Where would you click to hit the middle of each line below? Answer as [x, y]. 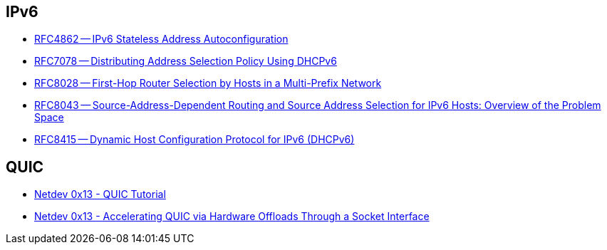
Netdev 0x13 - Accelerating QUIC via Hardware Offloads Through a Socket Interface [232, 217]
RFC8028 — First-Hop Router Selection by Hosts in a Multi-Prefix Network [208, 83]
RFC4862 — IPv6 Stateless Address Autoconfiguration [161, 39]
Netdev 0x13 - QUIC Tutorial [100, 194]
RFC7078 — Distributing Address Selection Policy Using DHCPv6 [186, 61]
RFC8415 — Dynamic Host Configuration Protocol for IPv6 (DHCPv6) [194, 140]
